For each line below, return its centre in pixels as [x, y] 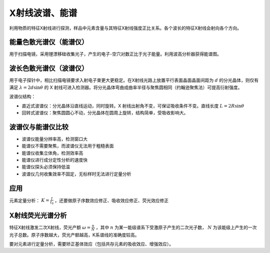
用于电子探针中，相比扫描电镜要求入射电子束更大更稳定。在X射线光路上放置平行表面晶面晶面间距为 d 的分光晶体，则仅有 [134, 80]
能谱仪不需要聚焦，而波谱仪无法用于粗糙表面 [68, 146]
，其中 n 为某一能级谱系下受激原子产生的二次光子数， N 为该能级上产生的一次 [176, 227]
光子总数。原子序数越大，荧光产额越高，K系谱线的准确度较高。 [74, 234]
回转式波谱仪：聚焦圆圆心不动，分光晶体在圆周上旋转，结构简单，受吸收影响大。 [105, 112]
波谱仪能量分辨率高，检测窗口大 [54, 139]
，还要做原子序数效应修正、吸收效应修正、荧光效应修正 [112, 200]
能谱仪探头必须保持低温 [46, 167]
